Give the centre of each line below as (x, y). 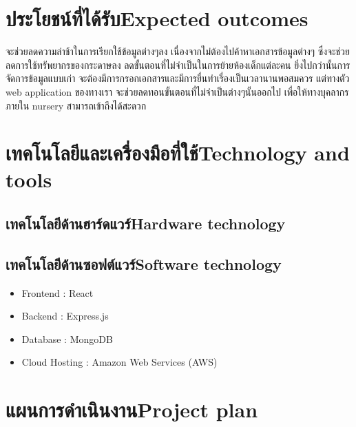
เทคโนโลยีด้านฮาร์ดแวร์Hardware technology (146, 223)
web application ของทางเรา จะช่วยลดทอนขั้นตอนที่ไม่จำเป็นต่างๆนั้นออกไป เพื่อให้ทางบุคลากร (177, 91)
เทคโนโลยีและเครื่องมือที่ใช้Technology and (178, 153)
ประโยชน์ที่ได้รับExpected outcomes (157, 18)
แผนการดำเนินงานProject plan (132, 409)
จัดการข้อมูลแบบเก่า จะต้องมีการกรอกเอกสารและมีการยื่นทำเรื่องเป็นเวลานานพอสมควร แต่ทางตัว (178, 78)
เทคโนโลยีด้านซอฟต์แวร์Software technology (144, 263)
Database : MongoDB (67, 339)
